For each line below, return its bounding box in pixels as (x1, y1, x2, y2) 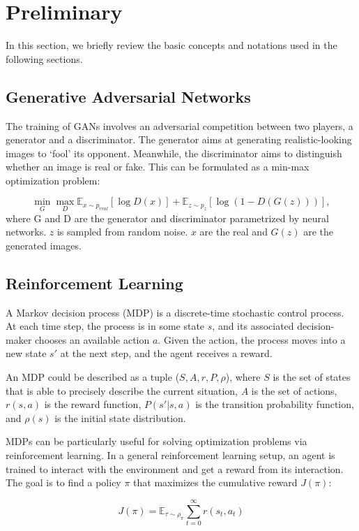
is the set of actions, (251, 383, 337, 398)
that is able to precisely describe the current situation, (6, 383, 238, 398)
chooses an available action (35, 332, 150, 347)
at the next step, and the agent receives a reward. (60, 346, 273, 361)
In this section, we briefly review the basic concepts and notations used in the (6, 38, 337, 52)
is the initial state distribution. (54, 410, 186, 425)
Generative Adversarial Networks (6, 85, 251, 107)
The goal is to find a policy (6, 475, 121, 490)
